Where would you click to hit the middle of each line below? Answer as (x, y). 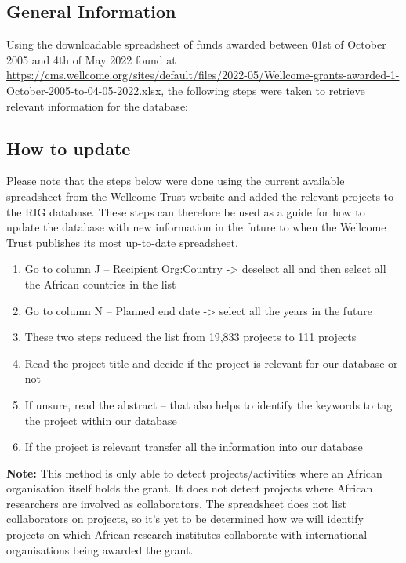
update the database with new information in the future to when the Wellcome (196, 227)
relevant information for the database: (97, 105)
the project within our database (101, 420)
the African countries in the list (100, 283)
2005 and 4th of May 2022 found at (91, 59)
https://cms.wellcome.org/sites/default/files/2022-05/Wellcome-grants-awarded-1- (203, 75)
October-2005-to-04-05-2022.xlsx (84, 90)
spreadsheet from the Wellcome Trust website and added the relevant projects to (200, 196)
